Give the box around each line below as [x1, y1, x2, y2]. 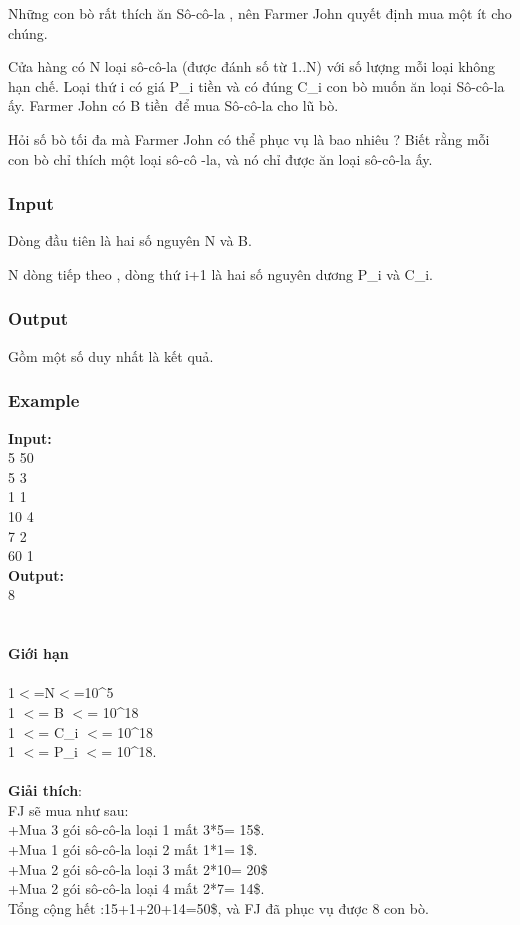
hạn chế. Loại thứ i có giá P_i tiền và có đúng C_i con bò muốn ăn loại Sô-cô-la [8, 75, 505, 96]
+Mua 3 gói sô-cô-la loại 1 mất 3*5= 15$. [8, 819, 265, 840]
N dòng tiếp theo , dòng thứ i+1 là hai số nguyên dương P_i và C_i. [8, 263, 433, 284]
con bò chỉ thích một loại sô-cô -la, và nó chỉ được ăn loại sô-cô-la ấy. [8, 148, 433, 169]
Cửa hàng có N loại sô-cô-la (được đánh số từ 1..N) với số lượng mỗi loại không [8, 56, 496, 77]
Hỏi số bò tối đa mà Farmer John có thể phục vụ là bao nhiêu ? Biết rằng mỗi [8, 128, 490, 149]
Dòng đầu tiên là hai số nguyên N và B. [8, 230, 252, 251]
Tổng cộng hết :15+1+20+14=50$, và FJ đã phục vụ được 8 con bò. [8, 897, 429, 918]
